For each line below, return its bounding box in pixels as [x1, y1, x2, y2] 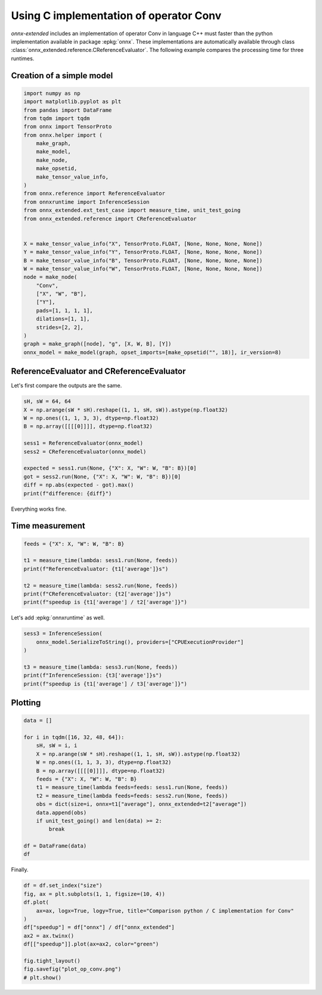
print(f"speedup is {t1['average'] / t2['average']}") [23, 599, 187, 606]
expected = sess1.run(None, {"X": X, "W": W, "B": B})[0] [23, 465, 197, 472]
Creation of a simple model [11, 70, 113, 81]
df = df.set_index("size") [23, 882, 103, 889]
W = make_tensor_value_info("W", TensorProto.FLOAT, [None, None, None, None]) [23, 265, 263, 272]
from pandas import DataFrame [23, 106, 112, 113]
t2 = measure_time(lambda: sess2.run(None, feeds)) [23, 582, 178, 589]
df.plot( [23, 899, 49, 906]
